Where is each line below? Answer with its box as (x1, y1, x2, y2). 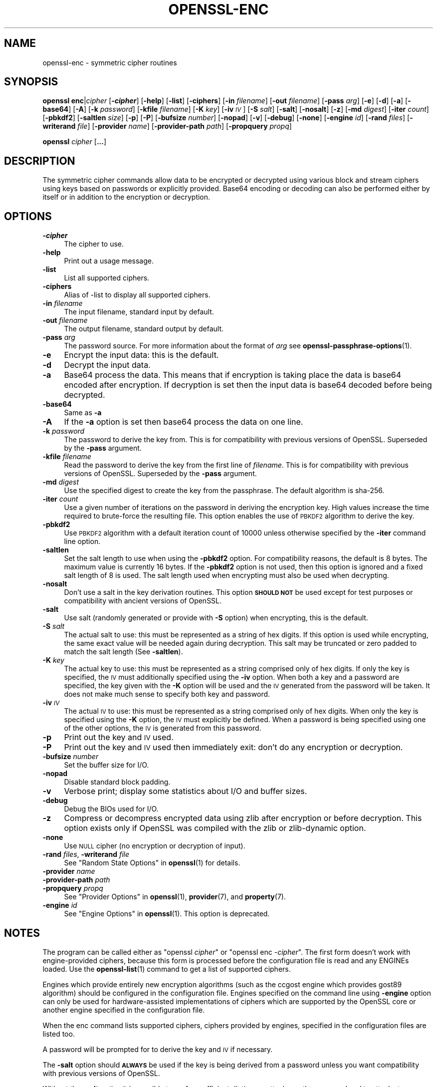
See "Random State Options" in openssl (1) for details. (64, 858, 240, 867)
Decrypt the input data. (64, 360, 151, 370)
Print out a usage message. (64, 257, 154, 266)
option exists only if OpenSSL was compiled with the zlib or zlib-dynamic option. (64, 823, 366, 833)
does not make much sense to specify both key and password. (64, 690, 270, 699)
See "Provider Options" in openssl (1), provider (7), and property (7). (64, 892, 286, 901)
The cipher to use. (64, 240, 124, 249)
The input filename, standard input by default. (64, 307, 214, 316)
